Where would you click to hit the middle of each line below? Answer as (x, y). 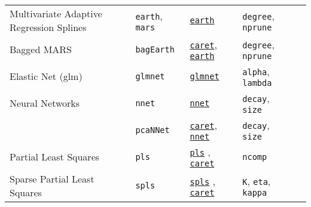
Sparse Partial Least (52, 179)
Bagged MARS (41, 49)
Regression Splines (48, 27)
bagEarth (155, 49)
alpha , (256, 71)
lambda (257, 83)
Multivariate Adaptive (56, 13)
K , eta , (257, 181)
